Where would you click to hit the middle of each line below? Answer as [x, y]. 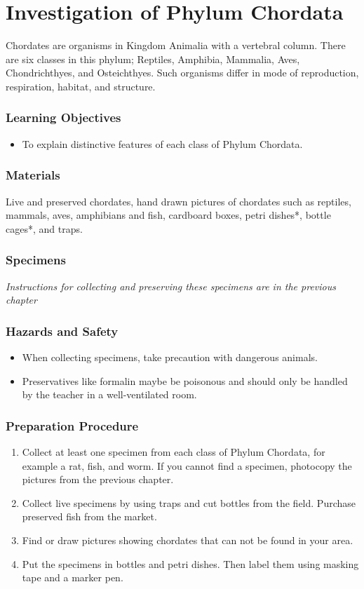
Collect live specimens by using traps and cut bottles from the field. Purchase [189, 502]
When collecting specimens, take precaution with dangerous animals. [170, 357]
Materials [33, 175]
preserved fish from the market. [89, 516]
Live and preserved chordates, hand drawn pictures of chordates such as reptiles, [178, 201]
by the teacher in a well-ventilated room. [109, 394]
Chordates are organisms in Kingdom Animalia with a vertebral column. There [176, 45]
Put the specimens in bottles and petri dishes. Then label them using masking [190, 563]
